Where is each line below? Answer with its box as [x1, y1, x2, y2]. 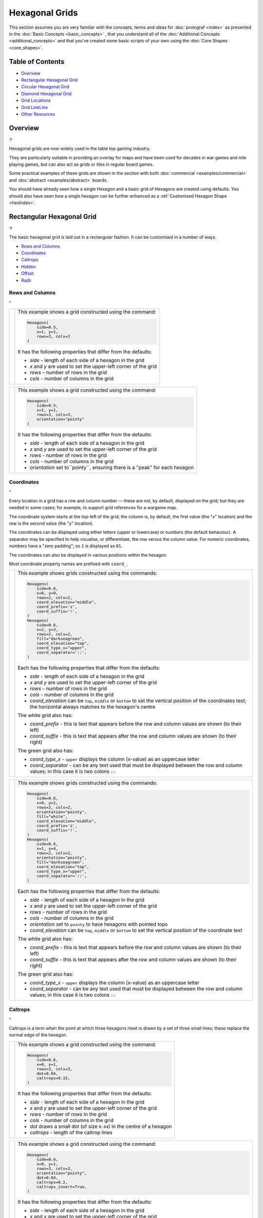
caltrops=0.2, [37, 1180, 68, 1185]
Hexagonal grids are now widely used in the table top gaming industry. [9, 146, 151, 152]
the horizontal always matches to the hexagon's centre [30, 704, 156, 710]
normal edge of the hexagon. [9, 1032, 68, 1038]
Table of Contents [9, 57, 65, 66]
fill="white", [37, 814, 68, 819]
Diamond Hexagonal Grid [21, 91, 72, 96]
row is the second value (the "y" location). [9, 520, 94, 526]
